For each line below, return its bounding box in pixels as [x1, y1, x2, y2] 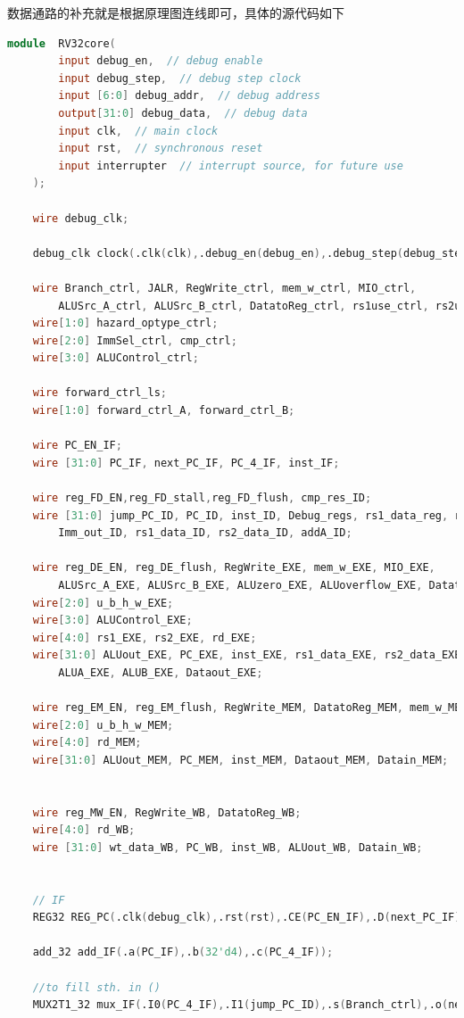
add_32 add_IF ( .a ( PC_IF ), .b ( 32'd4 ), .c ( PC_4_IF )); [32, 946, 334, 959]
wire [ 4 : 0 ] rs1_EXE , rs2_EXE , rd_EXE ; [32, 631, 257, 644]
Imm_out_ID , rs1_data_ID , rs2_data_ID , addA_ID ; [58, 526, 352, 540]
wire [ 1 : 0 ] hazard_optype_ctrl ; [32, 317, 219, 330]
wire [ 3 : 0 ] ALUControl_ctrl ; [32, 352, 199, 365]
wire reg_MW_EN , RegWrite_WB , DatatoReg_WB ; [32, 806, 302, 819]
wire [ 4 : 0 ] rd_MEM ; [32, 736, 142, 749]
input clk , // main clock [58, 124, 219, 137]
